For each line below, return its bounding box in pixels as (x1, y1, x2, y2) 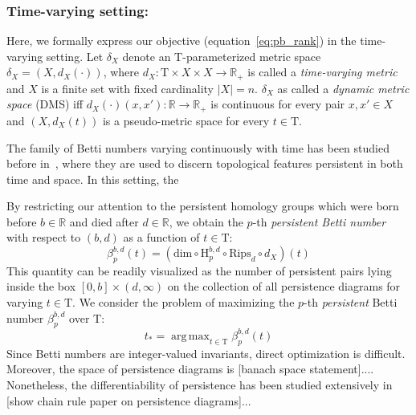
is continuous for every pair (210, 96, 345, 112)
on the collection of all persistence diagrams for (167, 278, 401, 295)
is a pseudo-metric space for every (102, 112, 270, 128)
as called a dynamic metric (277, 79, 410, 96)
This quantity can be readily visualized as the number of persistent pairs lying (6, 262, 392, 279)
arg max (171, 330, 210, 342)
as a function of (123, 229, 200, 246)
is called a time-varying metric (247, 63, 398, 80)
